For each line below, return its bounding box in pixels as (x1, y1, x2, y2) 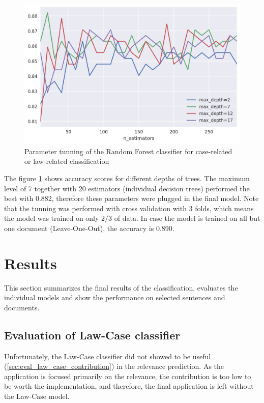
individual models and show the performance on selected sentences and (4, 292, 225, 303)
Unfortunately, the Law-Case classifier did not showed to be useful (4, 351, 211, 361)
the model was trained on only (4, 213, 99, 223)
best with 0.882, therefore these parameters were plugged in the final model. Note (4, 193, 259, 204)
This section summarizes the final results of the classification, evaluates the (4, 282, 238, 293)
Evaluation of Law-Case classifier (4, 327, 181, 342)
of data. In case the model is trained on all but (114, 213, 260, 223)
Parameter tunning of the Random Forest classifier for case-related (24, 146, 232, 156)
